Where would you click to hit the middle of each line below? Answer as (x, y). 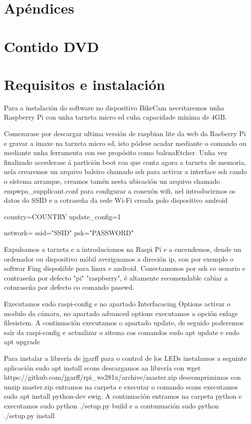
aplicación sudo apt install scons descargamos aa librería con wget (102, 367)
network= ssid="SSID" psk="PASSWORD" (69, 233)
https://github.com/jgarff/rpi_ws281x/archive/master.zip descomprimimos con (123, 377)
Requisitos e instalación (85, 84)
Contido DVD (52, 46)
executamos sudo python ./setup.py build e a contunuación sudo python (111, 405)
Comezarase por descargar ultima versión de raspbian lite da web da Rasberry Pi (125, 133)
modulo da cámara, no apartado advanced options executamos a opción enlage (121, 313)
